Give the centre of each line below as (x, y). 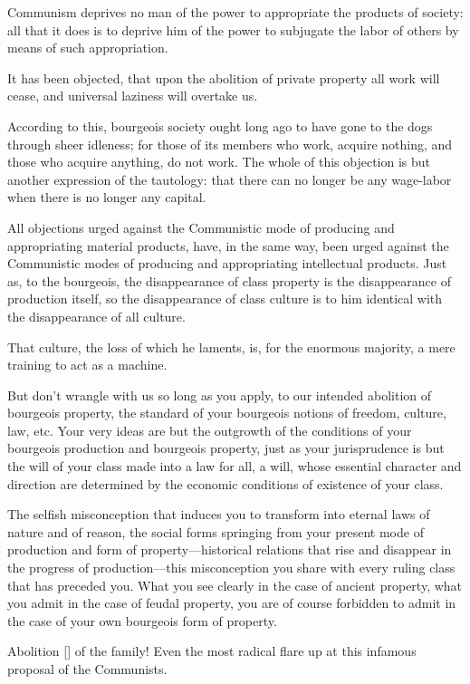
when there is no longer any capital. (107, 197)
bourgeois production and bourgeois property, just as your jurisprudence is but (226, 448)
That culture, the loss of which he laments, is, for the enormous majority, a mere (231, 347)
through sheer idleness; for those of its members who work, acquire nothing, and (230, 144)
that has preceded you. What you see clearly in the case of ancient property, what (235, 585)
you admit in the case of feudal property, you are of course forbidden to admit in (232, 603)
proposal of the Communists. (87, 669)
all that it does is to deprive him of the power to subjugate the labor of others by (233, 29)
